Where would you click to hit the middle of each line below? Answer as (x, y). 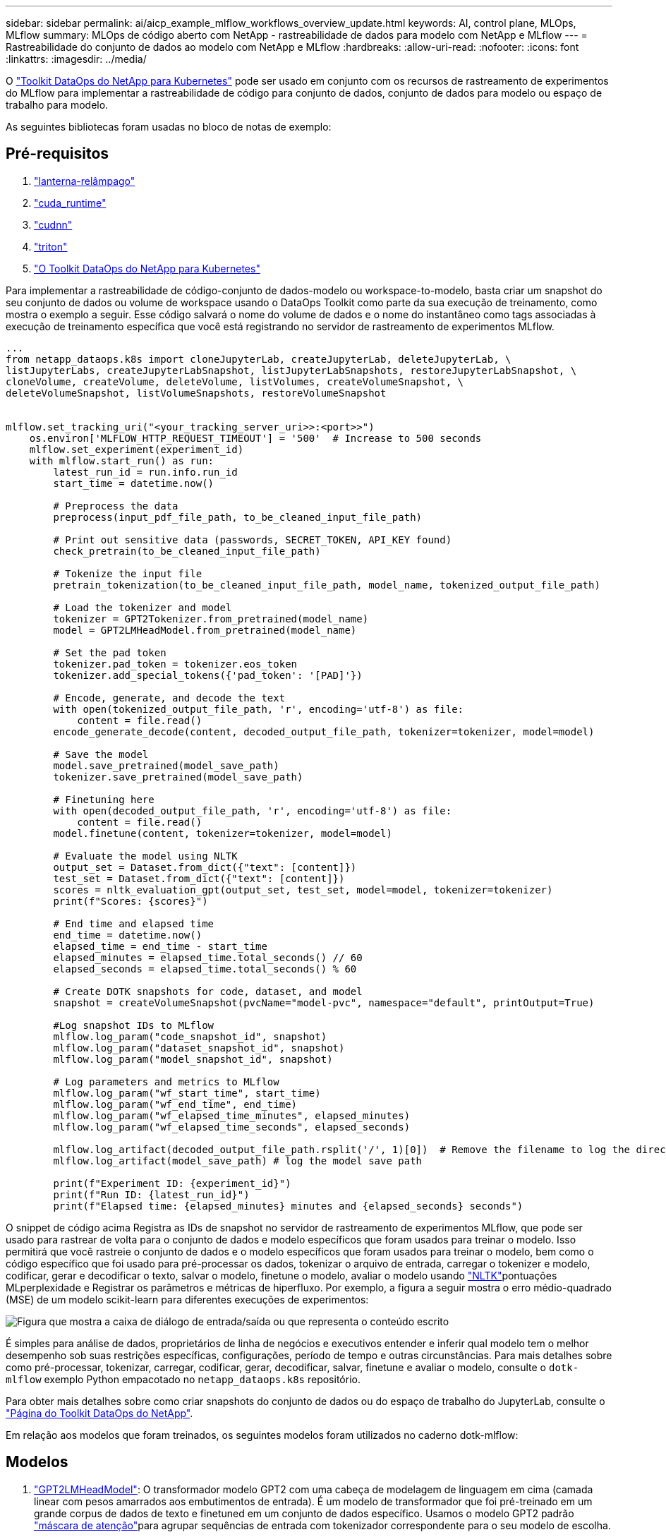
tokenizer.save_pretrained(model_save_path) (178, 777)
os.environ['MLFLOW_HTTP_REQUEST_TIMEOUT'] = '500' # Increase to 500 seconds (255, 438)
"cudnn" (53, 224)
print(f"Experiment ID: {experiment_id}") (172, 1183)
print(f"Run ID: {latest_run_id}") (151, 1194)
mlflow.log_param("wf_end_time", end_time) (175, 1104)
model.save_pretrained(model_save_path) (166, 765)
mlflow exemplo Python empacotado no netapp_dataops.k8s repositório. (183, 1379)
